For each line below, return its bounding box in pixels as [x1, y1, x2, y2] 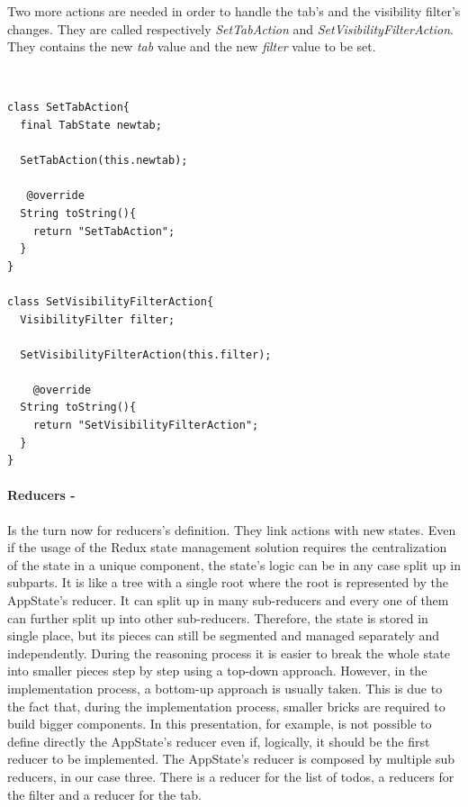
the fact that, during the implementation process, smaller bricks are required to [7, 696, 445, 715]
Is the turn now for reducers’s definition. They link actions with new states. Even [7, 520, 456, 539]
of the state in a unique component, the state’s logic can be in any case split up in [7, 555, 461, 574]
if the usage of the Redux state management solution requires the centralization [7, 538, 447, 557]
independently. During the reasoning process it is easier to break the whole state [7, 643, 451, 662]
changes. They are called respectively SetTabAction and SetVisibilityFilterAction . [7, 19, 454, 38]
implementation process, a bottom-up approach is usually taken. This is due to [7, 678, 443, 697]
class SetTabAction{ [7, 101, 130, 114]
